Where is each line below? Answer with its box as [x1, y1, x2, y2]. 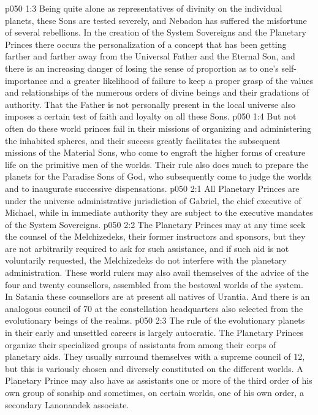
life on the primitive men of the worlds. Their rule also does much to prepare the [5, 158, 309, 170]
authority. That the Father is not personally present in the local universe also [5, 97, 296, 110]
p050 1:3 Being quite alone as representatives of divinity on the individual [5, 2, 282, 14]
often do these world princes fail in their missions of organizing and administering [5, 121, 312, 134]
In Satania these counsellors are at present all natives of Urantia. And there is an [5, 290, 310, 303]
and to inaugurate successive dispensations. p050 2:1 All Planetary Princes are [5, 181, 300, 194]
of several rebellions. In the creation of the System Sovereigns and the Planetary [5, 26, 306, 39]
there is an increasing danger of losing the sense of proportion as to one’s [5, 61, 279, 74]
